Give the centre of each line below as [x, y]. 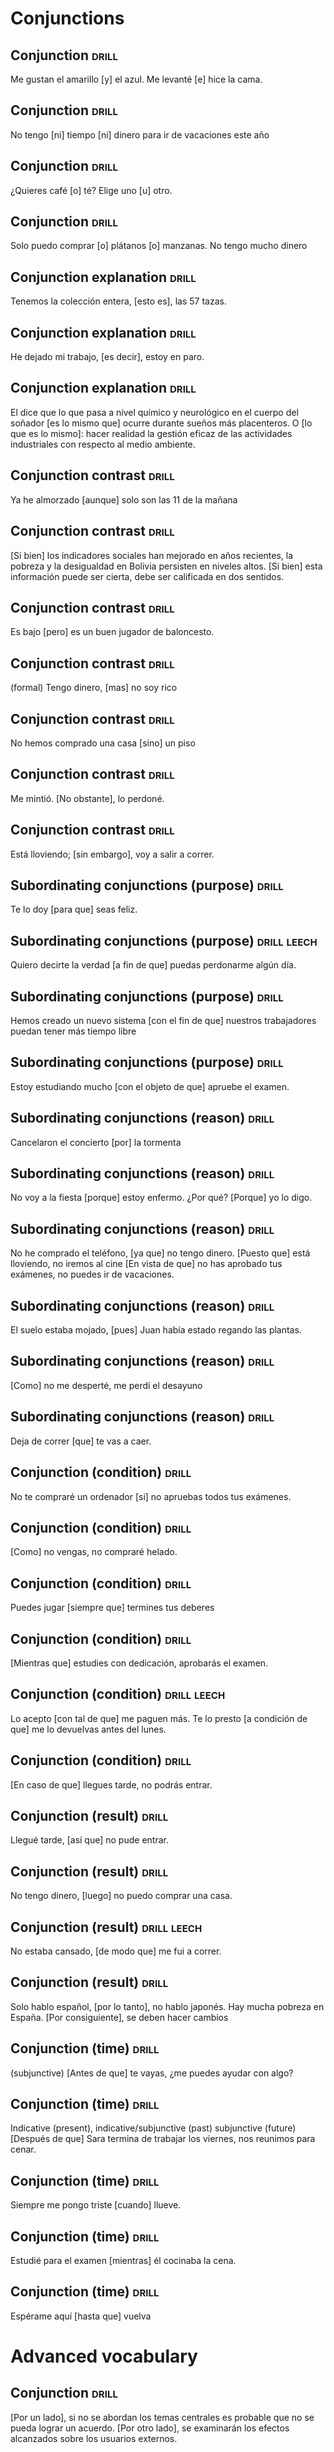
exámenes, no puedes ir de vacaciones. [92, 1274]
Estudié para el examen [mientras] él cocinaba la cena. [123, 2261]
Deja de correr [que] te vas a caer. [81, 1441]
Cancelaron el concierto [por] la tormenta [96, 1142]
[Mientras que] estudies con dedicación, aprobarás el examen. [139, 1663]
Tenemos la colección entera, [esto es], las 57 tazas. [118, 301]
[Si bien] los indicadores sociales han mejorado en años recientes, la [152, 555]
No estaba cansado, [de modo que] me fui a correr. [116, 1951]
